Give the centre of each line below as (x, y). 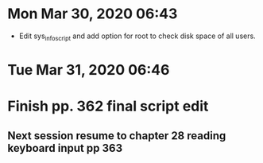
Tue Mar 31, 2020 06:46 (89, 70)
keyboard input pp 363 (65, 148)
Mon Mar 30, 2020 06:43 (93, 14)
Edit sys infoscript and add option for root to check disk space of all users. (137, 37)
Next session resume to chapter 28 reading (117, 136)
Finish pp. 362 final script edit (108, 106)
